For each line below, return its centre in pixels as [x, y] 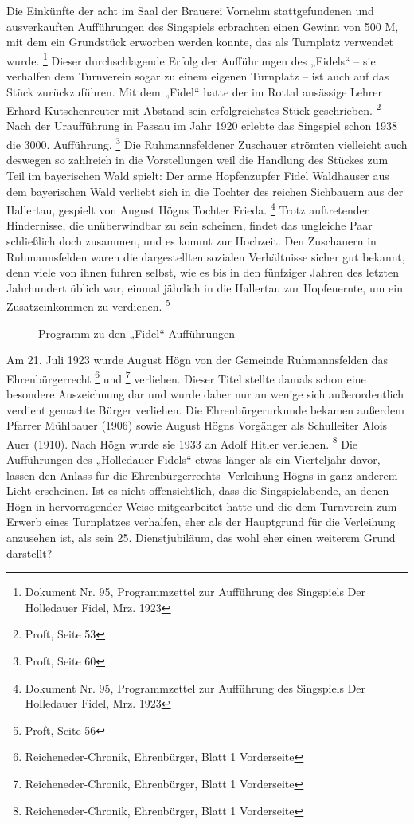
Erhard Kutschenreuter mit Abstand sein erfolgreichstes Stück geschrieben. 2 [194, 109]
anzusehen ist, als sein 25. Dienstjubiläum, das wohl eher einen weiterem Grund [201, 537]
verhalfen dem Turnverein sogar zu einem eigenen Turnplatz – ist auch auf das [198, 76]
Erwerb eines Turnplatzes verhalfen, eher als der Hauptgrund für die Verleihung [201, 522]
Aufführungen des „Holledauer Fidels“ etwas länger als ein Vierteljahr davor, [193, 459]
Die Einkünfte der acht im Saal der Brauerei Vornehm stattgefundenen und [190, 10]
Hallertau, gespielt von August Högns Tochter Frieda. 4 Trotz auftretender [188, 208]
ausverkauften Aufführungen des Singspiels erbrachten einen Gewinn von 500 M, [203, 26]
